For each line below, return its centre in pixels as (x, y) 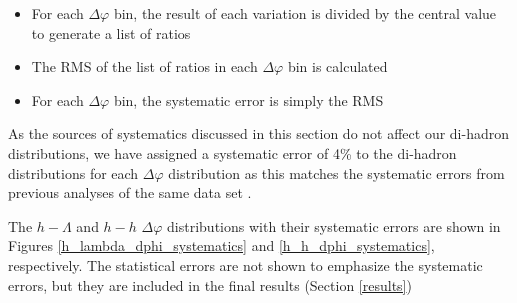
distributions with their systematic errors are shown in (334, 225)
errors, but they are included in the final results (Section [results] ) (210, 284)
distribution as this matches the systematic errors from (336, 172)
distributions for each (73, 172)
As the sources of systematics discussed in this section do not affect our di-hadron (259, 133)
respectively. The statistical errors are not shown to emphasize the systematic (245, 264)
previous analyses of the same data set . (130, 192)
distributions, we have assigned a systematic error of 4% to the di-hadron (232, 152)
